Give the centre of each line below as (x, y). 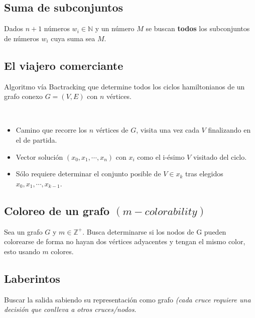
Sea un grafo (23, 231)
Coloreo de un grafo (57, 210)
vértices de (112, 130)
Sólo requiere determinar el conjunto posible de (88, 174)
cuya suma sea (73, 38)
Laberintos (32, 278)
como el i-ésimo (161, 156)
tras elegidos (204, 174)
